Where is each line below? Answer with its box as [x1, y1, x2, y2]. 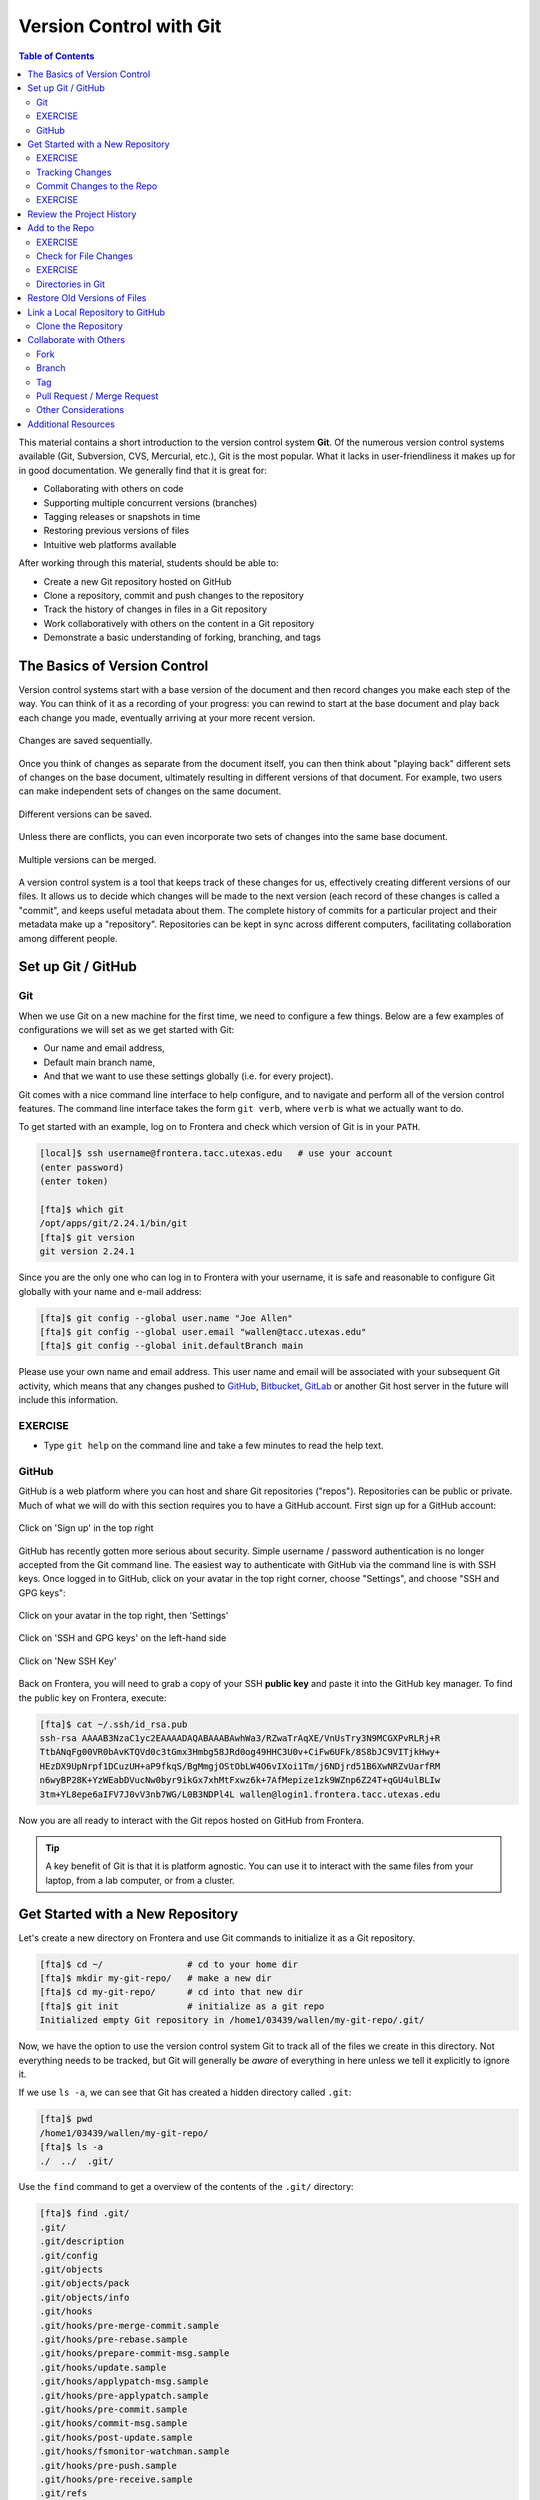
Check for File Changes [36, 250, 134, 262]
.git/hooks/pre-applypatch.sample [39, 2390, 209, 2401]
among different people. [18, 932, 119, 944]
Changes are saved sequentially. [18, 735, 153, 747]
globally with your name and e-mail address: [18, 1285, 202, 1297]
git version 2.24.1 [39, 1246, 135, 1257]
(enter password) [39, 1161, 125, 1173]
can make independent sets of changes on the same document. [18, 785, 282, 797]
